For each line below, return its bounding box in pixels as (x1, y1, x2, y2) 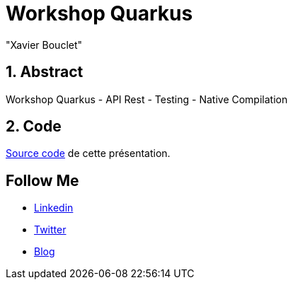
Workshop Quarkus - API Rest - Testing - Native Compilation (6, 93, 288, 105)
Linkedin (34, 202, 74, 214)
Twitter (34, 223, 67, 236)
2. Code (6, 117, 62, 136)
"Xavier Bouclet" (6, 38, 83, 51)
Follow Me (6, 171, 79, 190)
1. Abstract (6, 63, 84, 81)
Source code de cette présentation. (6, 147, 171, 160)
